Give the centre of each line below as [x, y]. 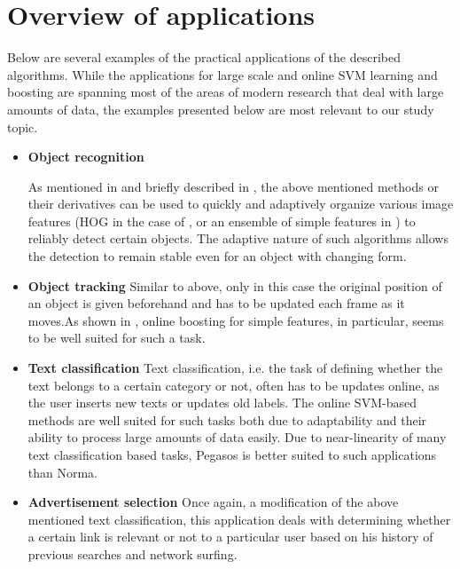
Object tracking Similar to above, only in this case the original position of [235, 285]
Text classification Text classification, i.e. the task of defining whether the [235, 368]
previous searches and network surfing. [133, 553]
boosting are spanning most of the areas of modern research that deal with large [226, 92]
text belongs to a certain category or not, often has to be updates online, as [234, 385]
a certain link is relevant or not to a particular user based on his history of [230, 537]
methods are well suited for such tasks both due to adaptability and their [227, 419]
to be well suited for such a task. [117, 338]
